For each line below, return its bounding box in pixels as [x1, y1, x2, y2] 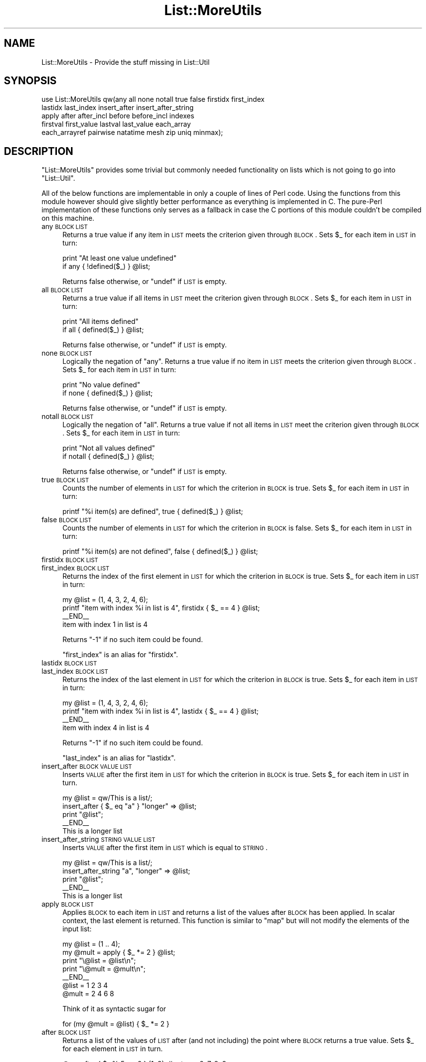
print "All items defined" [62, 317, 139, 326]
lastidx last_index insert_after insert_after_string [41, 103, 194, 112]
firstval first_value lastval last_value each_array [41, 120, 191, 129]
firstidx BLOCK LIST [41, 555, 98, 564]
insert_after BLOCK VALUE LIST [41, 762, 132, 771]
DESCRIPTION [4, 145, 73, 157]
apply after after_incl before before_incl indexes [41, 112, 195, 120]
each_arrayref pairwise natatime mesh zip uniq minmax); [41, 128, 223, 137]
